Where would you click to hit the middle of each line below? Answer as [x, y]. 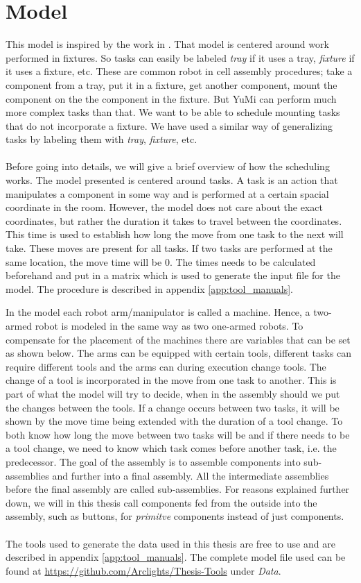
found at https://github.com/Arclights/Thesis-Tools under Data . [143, 570]
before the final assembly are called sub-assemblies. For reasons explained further [178, 489]
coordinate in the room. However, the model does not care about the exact [164, 207]
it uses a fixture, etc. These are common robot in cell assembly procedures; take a [179, 71]
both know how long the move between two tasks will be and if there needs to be [178, 434]
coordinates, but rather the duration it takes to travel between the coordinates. [174, 220]
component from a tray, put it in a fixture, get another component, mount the [171, 84]
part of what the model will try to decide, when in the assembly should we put [173, 393]
